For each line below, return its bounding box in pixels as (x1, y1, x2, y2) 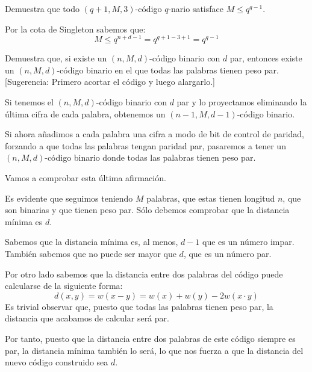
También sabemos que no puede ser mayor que (5, 247, 176, 259)
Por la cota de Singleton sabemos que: (5, 22, 146, 35)
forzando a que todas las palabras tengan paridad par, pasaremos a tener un (5, 139, 286, 152)
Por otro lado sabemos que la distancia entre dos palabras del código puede (5, 267, 283, 280)
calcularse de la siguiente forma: (5, 279, 123, 292)
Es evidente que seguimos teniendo (5, 191, 133, 204)
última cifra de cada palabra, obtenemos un (5, 107, 166, 120)
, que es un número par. (183, 247, 272, 259)
